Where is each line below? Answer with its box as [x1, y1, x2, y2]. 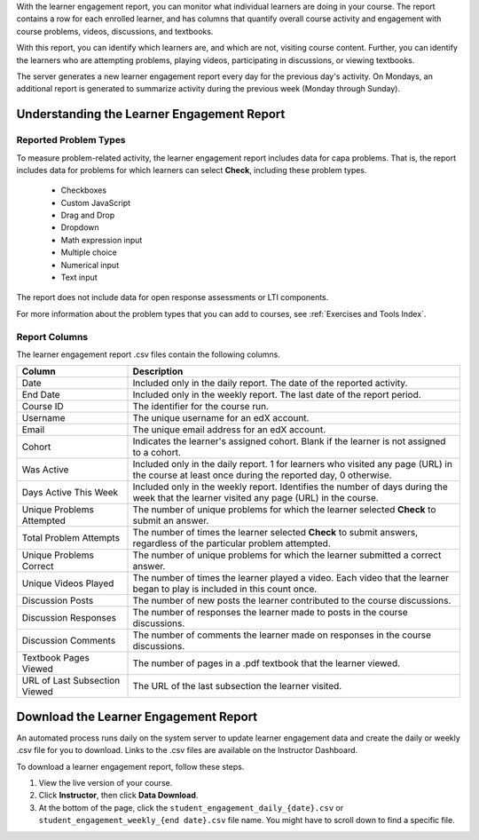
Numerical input [60, 259, 120, 270]
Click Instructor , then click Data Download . [38, 790, 199, 801]
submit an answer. [132, 515, 209, 527]
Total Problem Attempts [21, 532, 120, 544]
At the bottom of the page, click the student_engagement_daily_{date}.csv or [38, 802, 344, 812]
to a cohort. [132, 447, 182, 459]
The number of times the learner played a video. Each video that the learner [132, 572, 450, 584]
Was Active [21, 464, 69, 476]
